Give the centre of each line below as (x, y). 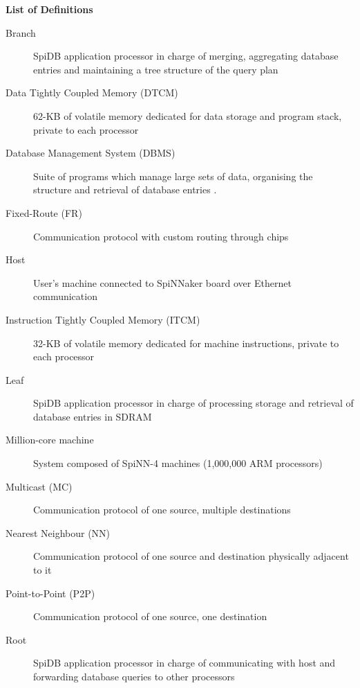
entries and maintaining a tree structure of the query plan (156, 69)
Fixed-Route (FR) (44, 212)
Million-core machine (50, 440)
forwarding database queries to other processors (134, 676)
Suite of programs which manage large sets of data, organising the (173, 176)
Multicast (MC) (39, 486)
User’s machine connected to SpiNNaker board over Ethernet (162, 282)
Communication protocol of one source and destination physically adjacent (191, 556)
